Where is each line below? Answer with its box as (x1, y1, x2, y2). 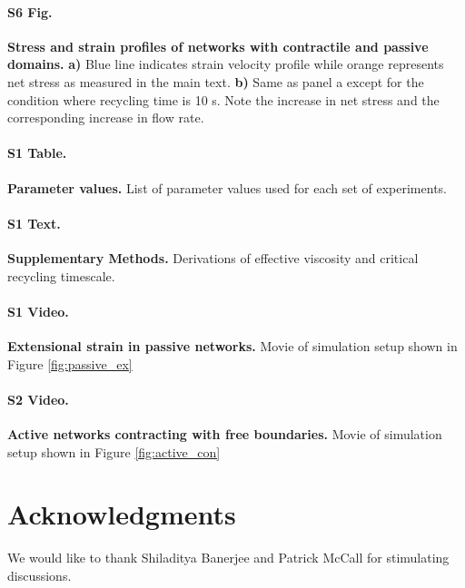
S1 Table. (7, 143, 67, 162)
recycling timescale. (7, 266, 115, 285)
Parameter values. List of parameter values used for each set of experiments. (7, 178, 447, 197)
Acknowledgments (7, 495, 236, 533)
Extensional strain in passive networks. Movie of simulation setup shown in (7, 336, 458, 355)
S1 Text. (7, 213, 61, 232)
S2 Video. (7, 389, 69, 408)
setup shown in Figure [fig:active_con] (7, 442, 221, 461)
